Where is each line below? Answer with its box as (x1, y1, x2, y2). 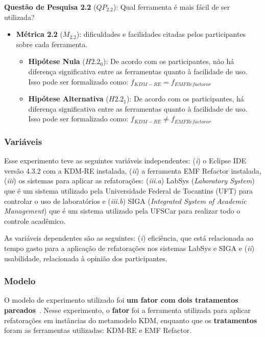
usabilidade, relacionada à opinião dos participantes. (4, 252, 167, 263)
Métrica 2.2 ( (16, 29, 63, 39)
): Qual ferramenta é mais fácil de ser (113, 2, 230, 12)
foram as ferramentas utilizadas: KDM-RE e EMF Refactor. (4, 325, 192, 335)
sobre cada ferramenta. (16, 38, 88, 49)
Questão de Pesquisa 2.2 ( (4, 2, 97, 12)
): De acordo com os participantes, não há (103, 56, 234, 67)
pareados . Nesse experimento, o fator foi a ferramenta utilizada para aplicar (4, 304, 251, 315)
